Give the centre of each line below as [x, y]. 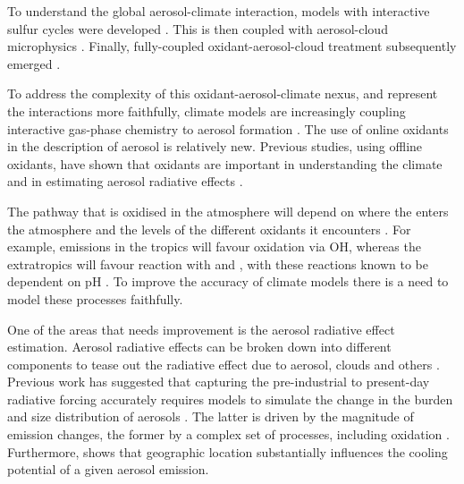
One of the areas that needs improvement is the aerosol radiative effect [201, 329]
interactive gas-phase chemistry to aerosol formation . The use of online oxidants [228, 128]
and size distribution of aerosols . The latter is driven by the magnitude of [211, 416]
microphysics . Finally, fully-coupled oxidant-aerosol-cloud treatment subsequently [232, 46]
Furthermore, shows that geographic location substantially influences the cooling [228, 451]
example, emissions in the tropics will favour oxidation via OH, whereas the [214, 246]
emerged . [34, 63]
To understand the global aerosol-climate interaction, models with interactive [219, 11]
